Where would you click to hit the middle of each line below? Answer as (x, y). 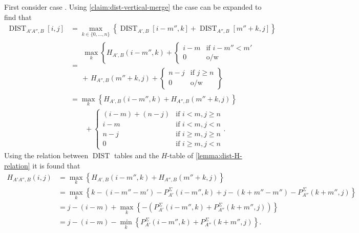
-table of (180, 155)
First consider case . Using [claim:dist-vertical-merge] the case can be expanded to (133, 7)
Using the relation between (46, 155)
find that (18, 17)
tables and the (136, 155)
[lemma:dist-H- (219, 155)
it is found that (56, 166)
